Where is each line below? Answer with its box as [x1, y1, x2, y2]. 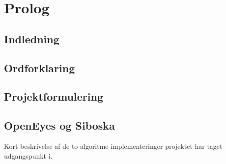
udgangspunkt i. [4, 150, 53, 161]
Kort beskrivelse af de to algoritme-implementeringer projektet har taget [4, 140, 223, 151]
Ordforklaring [4, 60, 75, 75]
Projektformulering [4, 89, 103, 104]
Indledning [4, 31, 59, 46]
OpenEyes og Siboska [4, 118, 115, 133]
